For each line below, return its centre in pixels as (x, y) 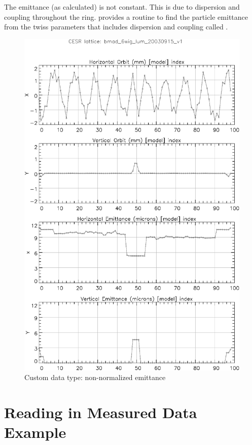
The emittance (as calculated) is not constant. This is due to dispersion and (122, 7)
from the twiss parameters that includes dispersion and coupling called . (116, 27)
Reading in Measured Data (101, 412)
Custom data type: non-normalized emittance (95, 377)
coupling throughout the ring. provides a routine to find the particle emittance (126, 16)
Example (35, 432)
